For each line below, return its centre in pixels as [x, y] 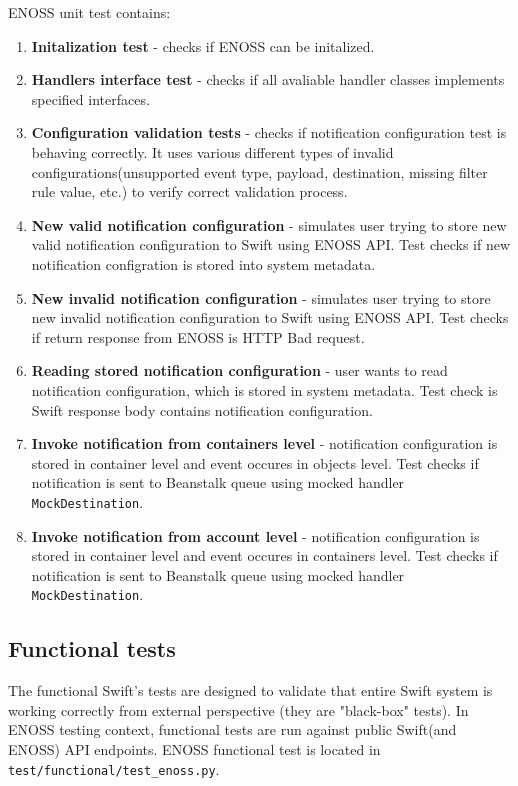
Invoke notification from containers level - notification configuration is [264, 443]
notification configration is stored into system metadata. [203, 263]
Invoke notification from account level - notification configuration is [255, 535]
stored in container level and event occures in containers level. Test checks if [264, 555]
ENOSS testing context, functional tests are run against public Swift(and [232, 729]
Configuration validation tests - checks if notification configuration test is [269, 132]
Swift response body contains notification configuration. [202, 409]
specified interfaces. [90, 98]
